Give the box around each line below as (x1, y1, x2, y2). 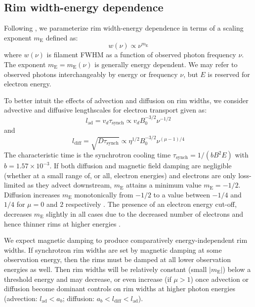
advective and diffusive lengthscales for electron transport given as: (4, 105, 207, 115)
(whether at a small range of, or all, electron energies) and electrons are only (4, 170, 236, 180)
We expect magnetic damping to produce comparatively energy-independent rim (4, 235, 248, 245)
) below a (222, 264, 251, 274)
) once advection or (190, 273, 249, 284)
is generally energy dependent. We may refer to (94, 59, 238, 69)
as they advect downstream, (27, 180, 112, 190)
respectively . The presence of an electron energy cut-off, (65, 199, 237, 209)
